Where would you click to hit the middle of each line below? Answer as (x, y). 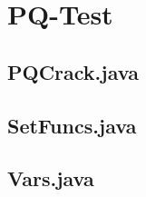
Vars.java (51, 178)
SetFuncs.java (72, 125)
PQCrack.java (73, 71)
